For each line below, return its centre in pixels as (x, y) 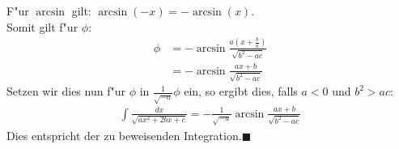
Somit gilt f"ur (42, 26)
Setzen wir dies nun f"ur (66, 91)
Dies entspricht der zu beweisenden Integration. (124, 135)
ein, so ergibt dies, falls (241, 91)
